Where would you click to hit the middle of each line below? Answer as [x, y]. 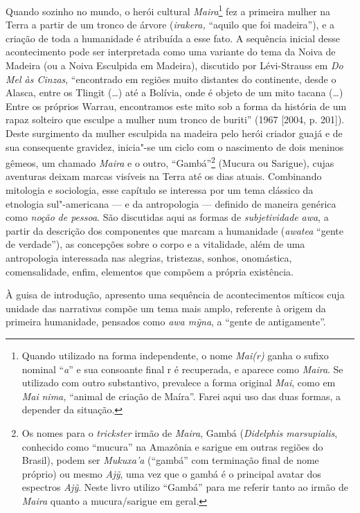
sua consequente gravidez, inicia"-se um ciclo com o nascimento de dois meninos [175, 146]
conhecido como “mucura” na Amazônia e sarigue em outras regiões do [172, 446]
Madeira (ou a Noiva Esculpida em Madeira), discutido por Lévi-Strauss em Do [174, 65]
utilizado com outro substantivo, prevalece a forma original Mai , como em [179, 382]
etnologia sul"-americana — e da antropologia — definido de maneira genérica [171, 203]
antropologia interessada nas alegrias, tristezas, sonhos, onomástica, [149, 258]
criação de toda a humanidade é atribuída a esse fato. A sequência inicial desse [173, 38]
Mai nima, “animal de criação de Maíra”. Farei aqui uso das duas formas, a [181, 396]
